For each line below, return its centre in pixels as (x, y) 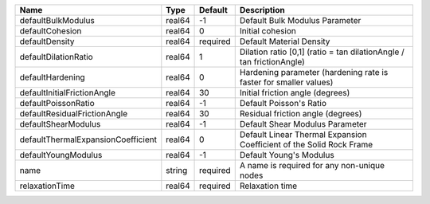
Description (262, 10)
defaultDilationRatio (56, 57)
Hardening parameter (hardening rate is (314, 72)
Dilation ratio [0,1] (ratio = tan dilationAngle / (322, 52)
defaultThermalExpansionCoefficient (88, 139)
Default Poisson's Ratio (283, 103)
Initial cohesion (268, 31)
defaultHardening (52, 77)
